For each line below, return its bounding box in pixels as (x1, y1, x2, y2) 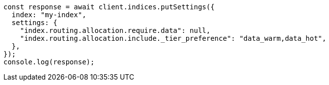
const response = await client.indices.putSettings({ (3, 3, 215, 11)
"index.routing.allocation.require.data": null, (20, 27, 211, 34)
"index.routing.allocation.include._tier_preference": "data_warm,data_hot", (20, 34, 327, 42)
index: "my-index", (11, 11, 86, 19)
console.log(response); (3, 58, 95, 66)
